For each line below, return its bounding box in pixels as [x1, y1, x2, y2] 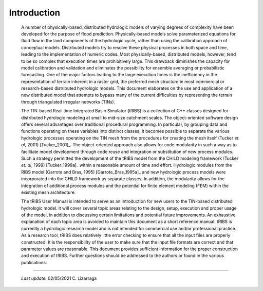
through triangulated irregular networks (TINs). [21, 99, 115, 104]
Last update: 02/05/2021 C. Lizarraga [21, 275, 97, 281]
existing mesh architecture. [21, 189, 76, 195]
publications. [21, 259, 47, 265]
